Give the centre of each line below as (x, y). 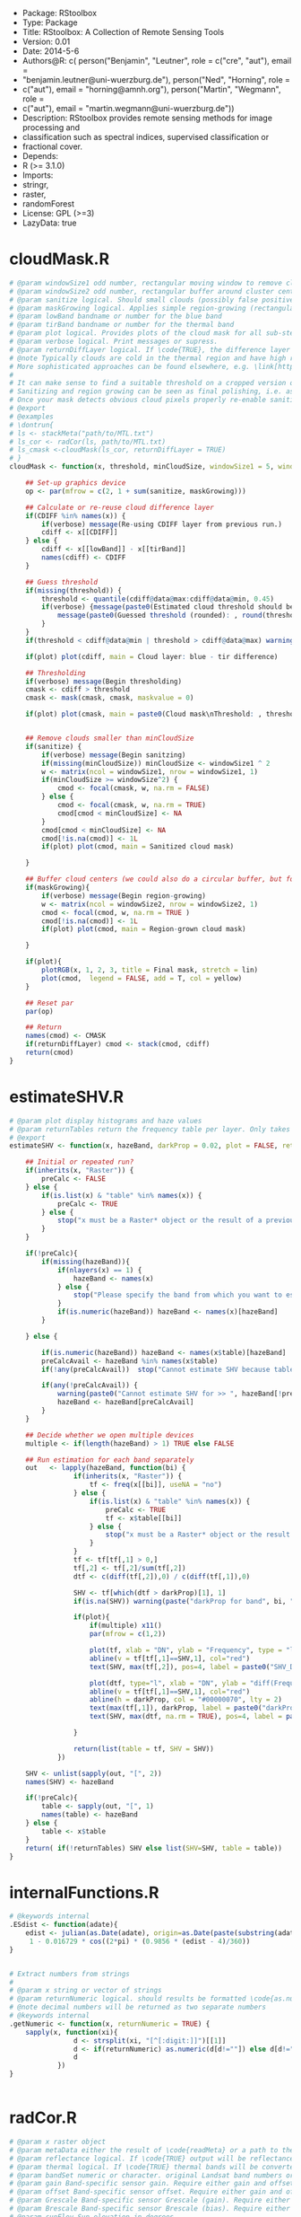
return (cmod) (50, 1053)
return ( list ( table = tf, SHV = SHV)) (144, 1749)
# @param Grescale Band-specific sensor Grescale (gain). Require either (150, 2200)
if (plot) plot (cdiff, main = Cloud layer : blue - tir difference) (152, 656)
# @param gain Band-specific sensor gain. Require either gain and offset (152, 2184)
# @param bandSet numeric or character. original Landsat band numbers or (152, 2175)
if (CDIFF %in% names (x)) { (76, 515)
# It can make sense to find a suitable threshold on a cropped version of (154, 383)
